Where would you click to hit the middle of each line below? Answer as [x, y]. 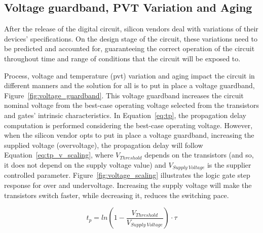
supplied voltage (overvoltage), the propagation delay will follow [104, 145]
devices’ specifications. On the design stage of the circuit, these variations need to [131, 38]
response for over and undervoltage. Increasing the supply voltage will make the [128, 185]
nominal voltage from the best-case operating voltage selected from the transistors [132, 105]
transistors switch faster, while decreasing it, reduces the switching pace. [117, 195]
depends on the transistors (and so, [199, 155]
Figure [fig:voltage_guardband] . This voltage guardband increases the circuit [124, 95]
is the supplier [229, 164]
